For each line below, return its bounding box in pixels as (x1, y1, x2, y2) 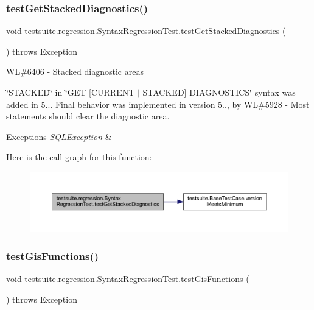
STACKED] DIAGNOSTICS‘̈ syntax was (142, 86, 296, 98)
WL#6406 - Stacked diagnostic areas (6, 65, 144, 78)
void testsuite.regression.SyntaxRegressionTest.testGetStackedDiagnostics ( (6, 24, 286, 37)
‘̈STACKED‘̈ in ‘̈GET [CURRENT (6, 86, 135, 98)
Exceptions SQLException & (6, 130, 112, 143)
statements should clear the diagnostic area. (6, 110, 170, 122)
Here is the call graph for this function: (6, 150, 152, 163)
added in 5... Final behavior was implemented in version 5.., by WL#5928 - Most (6, 97, 310, 110)
